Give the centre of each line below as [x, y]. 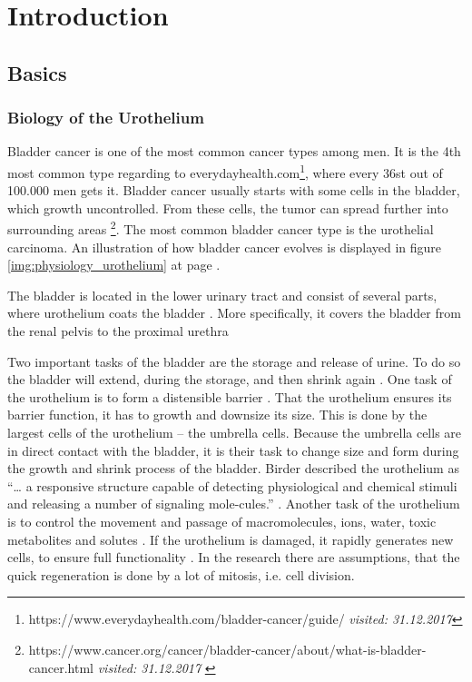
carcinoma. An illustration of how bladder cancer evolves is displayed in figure [225, 247]
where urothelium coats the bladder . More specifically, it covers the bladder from [234, 313]
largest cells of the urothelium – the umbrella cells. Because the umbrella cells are [235, 432]
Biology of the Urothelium [106, 118]
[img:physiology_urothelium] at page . [114, 265]
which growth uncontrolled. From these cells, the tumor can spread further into [228, 208]
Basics [37, 72]
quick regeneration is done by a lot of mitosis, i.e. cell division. [181, 574]
